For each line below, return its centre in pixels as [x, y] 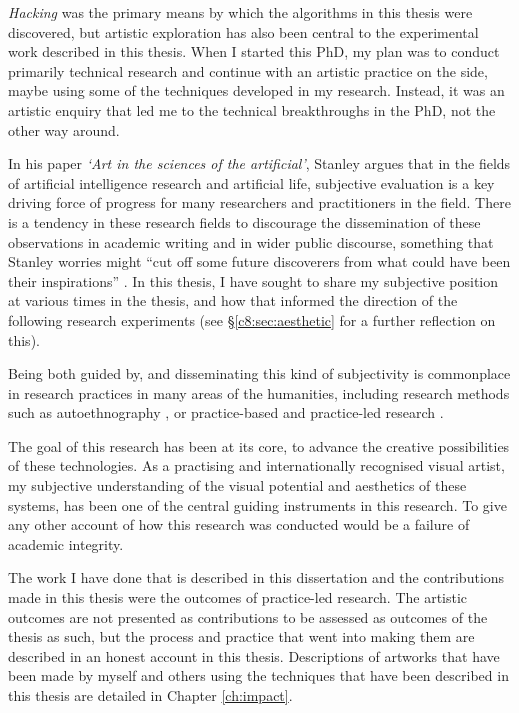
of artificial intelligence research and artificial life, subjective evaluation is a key [251, 182]
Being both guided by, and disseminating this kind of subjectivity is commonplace [259, 373]
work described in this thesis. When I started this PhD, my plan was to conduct [254, 51]
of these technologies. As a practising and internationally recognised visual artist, [256, 465]
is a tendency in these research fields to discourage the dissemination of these [244, 221]
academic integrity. [66, 543]
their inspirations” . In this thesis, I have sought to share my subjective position [253, 280]
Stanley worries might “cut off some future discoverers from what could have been [259, 261]
